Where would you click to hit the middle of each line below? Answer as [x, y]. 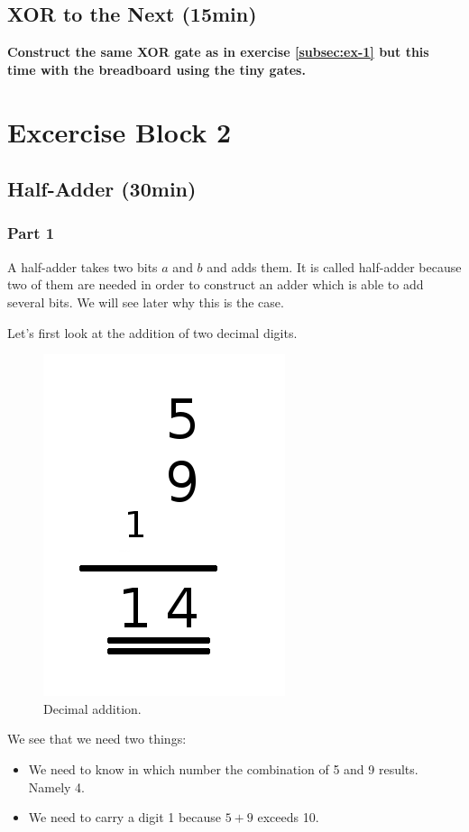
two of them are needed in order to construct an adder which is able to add [216, 284]
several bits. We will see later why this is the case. [146, 302]
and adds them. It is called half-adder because [334, 266]
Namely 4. [57, 786]
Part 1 [31, 233]
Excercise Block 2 [119, 131]
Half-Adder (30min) [102, 189]
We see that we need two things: [97, 739]
